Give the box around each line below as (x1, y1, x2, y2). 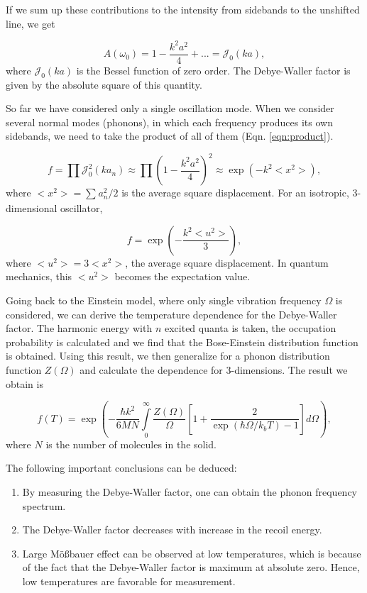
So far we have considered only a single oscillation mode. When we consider (6, 101, 334, 116)
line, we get (6, 16, 55, 31)
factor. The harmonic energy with (6, 321, 153, 336)
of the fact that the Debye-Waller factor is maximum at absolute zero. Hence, (22, 560, 360, 575)
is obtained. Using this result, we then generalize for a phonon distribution (6, 348, 330, 363)
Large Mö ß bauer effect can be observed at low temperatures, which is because (22, 545, 361, 560)
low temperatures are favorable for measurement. (22, 574, 236, 589)
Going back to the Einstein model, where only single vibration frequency (6, 293, 322, 307)
